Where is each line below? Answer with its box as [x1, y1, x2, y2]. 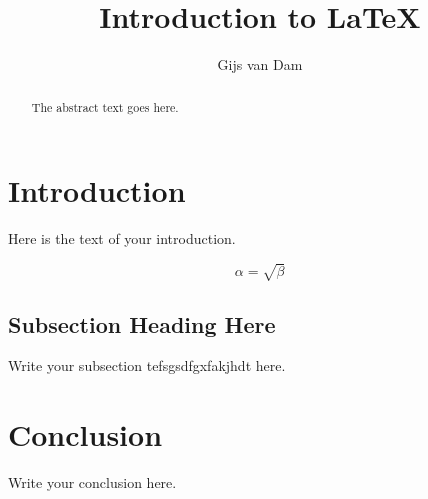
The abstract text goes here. [31, 98, 179, 115]
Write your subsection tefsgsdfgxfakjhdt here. [8, 355, 286, 376]
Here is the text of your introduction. [8, 228, 236, 249]
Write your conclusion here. [8, 472, 177, 493]
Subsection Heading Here [8, 308, 276, 339]
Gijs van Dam [217, 54, 303, 75]
